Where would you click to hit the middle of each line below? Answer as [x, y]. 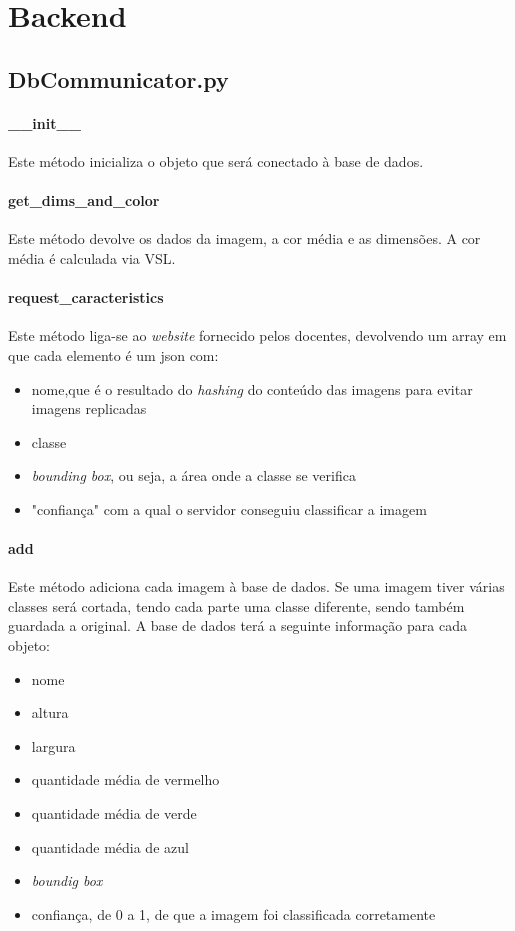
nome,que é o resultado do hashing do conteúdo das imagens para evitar [252, 388]
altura [50, 712]
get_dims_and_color [84, 200]
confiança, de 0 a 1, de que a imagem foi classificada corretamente [233, 913]
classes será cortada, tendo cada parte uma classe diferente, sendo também [236, 605]
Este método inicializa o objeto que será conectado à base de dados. [216, 160]
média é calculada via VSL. [92, 257]
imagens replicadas [89, 408]
